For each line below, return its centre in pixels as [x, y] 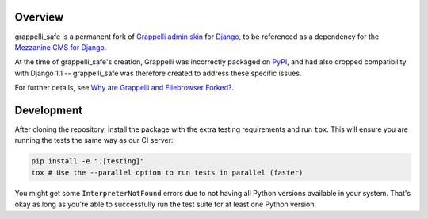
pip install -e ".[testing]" [88, 161]
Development [49, 110]
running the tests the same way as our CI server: [94, 140]
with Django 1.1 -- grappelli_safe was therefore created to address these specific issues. [158, 73]
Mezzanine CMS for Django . [61, 47]
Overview [39, 17]
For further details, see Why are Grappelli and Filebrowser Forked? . [124, 88]
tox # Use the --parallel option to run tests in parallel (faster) [167, 172]
